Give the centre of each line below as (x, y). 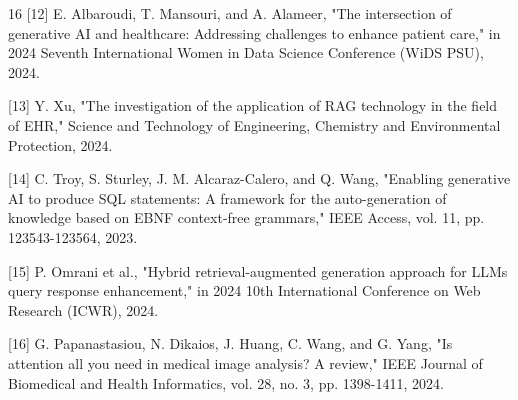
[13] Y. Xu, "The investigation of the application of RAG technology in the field (253, 105)
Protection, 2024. (60, 144)
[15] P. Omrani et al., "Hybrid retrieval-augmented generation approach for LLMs (258, 270)
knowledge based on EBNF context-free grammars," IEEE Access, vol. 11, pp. (246, 217)
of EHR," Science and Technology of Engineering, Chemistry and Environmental (254, 124)
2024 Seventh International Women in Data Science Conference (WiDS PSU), (246, 52)
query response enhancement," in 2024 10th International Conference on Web (244, 290)
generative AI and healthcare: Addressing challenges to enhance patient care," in (254, 32)
